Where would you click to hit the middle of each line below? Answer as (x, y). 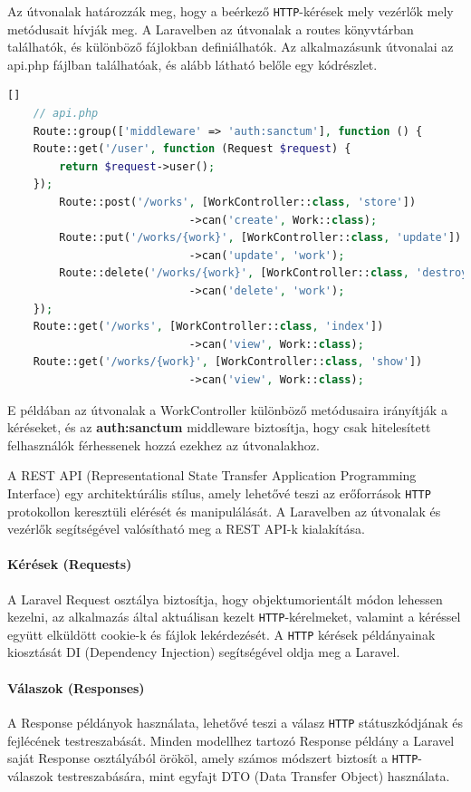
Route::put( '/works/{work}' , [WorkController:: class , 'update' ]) (260, 238)
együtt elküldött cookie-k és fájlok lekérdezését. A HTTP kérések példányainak (221, 634)
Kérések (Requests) (70, 564)
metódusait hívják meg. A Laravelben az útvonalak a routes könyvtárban (211, 29)
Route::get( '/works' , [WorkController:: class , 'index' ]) (208, 327)
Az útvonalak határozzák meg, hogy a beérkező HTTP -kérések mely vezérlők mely (231, 11)
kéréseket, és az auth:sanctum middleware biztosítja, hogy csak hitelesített (219, 427)
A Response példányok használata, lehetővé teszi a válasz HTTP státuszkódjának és (235, 722)
